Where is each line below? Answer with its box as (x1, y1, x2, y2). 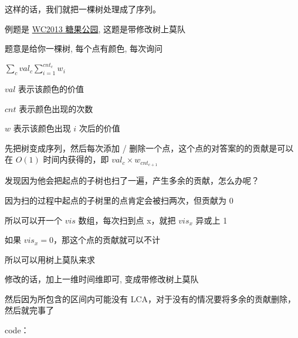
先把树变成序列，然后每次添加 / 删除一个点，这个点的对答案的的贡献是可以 (5, 141, 294, 154)
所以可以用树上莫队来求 (5, 253, 95, 265)
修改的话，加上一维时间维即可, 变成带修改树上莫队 (5, 273, 199, 285)
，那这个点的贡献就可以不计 (53, 234, 160, 246)
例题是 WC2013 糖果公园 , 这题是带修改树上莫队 (5, 22, 186, 35)
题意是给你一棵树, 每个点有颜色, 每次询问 (5, 42, 163, 55)
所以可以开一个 (5, 214, 62, 226)
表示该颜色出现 (13, 122, 71, 134)
